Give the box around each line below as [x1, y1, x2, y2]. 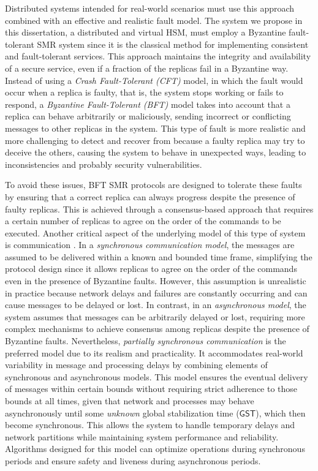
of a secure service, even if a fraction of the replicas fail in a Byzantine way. [5, 61, 289, 74]
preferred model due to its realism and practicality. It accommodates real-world [5, 346, 303, 359]
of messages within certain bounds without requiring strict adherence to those [5, 382, 298, 395]
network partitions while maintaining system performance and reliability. [5, 430, 279, 443]
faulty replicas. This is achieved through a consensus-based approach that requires [5, 202, 314, 215]
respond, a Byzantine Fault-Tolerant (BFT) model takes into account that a [5, 97, 290, 110]
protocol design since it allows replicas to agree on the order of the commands [5, 262, 297, 275]
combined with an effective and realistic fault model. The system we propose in [5, 13, 303, 26]
